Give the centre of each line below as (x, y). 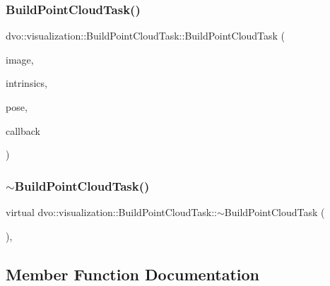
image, (20, 59)
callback (23, 130)
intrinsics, (26, 83)
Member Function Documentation (133, 274)
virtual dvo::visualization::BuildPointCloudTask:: (111, 212)
